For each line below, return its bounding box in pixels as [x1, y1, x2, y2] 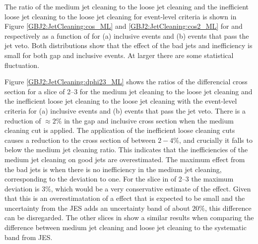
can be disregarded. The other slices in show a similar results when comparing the [4, 212, 254, 223]
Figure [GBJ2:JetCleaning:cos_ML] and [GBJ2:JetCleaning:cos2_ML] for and [4, 21, 243, 31]
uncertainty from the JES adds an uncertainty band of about [4, 202, 190, 213]
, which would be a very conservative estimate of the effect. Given [51, 183, 251, 193]
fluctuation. [4, 60, 40, 70]
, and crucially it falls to [179, 134, 253, 145]
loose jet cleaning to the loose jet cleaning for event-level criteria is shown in [4, 11, 237, 21]
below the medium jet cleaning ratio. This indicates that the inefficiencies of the [4, 144, 248, 155]
